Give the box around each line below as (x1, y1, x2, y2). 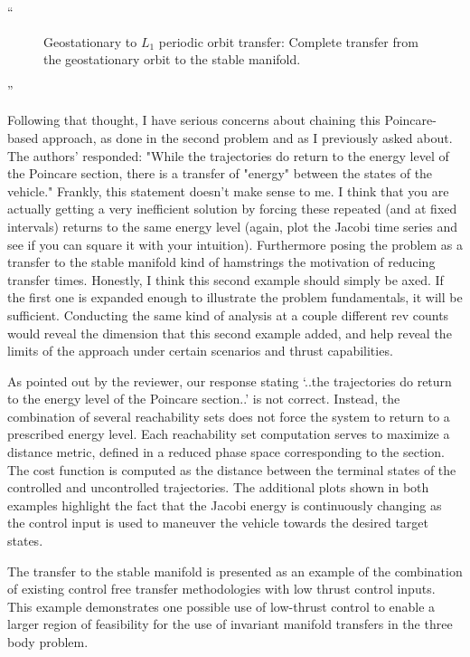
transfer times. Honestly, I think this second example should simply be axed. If (7, 270, 444, 289)
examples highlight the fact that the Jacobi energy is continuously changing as (7, 495, 442, 514)
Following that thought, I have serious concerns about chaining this (7, 110, 381, 129)
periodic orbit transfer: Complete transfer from (158, 32, 418, 51)
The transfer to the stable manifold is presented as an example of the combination (7, 561, 463, 580)
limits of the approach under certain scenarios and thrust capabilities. (7, 341, 393, 360)
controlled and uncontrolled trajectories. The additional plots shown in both (7, 478, 429, 497)
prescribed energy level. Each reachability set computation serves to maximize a (7, 424, 450, 443)
